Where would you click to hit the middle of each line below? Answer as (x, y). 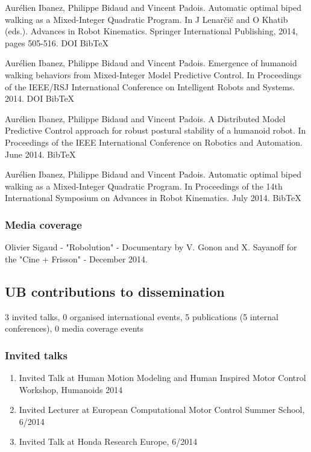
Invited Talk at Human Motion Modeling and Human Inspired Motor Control (162, 377)
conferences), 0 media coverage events (74, 328)
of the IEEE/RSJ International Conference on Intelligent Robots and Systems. (150, 86)
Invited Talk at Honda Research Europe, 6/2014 (108, 441)
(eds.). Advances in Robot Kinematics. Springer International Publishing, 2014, (152, 31)
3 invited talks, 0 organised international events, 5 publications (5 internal (142, 316)
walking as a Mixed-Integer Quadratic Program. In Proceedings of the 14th (144, 186)
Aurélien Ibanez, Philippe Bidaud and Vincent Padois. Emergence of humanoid (151, 63)
